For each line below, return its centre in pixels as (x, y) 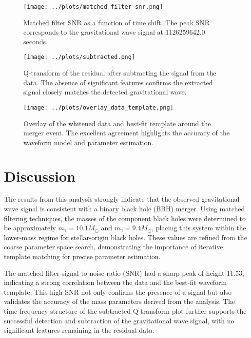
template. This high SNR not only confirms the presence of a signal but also (118, 291)
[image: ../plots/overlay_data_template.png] (98, 107)
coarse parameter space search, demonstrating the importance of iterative (114, 247)
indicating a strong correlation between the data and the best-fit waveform (116, 282)
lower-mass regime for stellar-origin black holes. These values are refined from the (125, 237)
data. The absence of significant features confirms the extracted (118, 82)
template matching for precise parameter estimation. (82, 256)
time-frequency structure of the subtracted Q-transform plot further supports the (125, 310)
